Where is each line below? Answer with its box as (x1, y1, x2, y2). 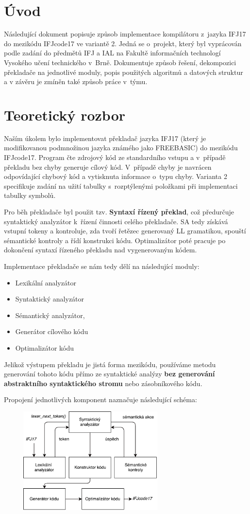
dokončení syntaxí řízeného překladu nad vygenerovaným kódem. (4, 245, 197, 255)
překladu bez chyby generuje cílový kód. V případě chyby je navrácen (4, 161, 212, 172)
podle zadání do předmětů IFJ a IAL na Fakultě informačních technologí (4, 48, 221, 58)
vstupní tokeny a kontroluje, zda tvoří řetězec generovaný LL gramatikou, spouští (4, 226, 246, 236)
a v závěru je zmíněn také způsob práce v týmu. (4, 76, 148, 87)
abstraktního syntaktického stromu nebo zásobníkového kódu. (4, 378, 202, 388)
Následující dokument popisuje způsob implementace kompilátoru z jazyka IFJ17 (4, 29, 246, 39)
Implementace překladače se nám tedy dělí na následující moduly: (4, 261, 200, 271)
